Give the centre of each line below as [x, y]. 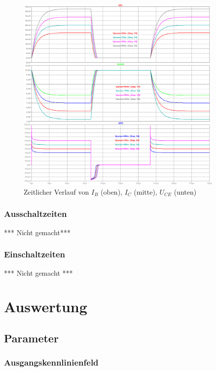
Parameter [31, 338]
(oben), [111, 191]
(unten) [185, 191]
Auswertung [46, 307]
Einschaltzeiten [35, 254]
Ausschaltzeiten [36, 214]
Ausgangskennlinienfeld [51, 362]
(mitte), [145, 191]
